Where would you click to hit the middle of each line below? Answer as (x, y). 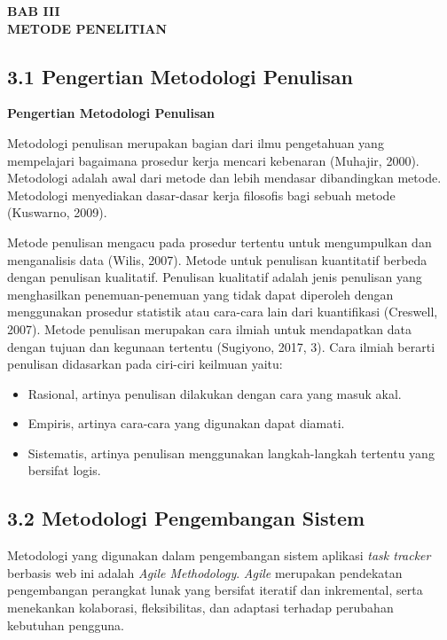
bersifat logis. (64, 470)
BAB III (34, 11)
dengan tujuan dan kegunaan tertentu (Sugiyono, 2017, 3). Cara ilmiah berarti (221, 346)
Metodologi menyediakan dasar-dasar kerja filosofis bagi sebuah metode (201, 195)
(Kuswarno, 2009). (57, 212)
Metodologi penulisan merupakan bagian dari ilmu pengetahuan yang (196, 142)
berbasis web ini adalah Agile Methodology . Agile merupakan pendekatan (205, 572)
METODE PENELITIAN (87, 28)
